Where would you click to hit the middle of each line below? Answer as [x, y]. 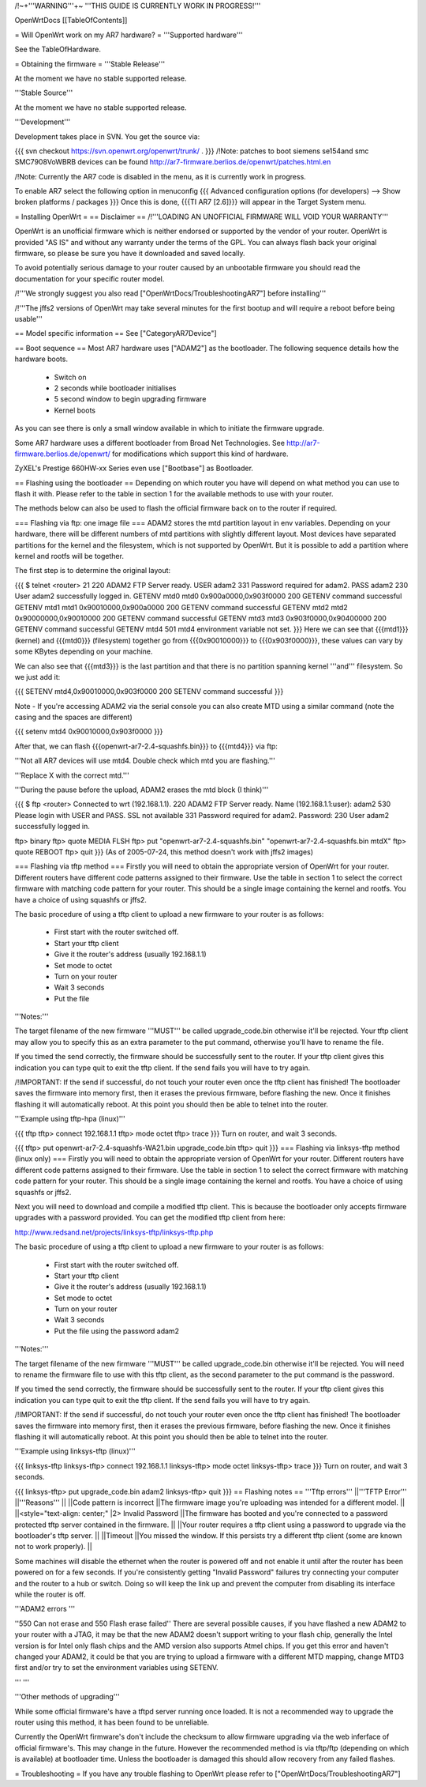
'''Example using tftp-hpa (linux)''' [70, 1119]
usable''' [29, 319]
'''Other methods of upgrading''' [67, 1697]
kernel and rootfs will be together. [69, 556]
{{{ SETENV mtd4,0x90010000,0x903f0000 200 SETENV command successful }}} [149, 692]
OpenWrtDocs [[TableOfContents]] [71, 21]
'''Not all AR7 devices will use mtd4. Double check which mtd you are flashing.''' [145, 761]
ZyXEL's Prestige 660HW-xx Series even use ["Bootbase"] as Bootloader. [134, 468]
